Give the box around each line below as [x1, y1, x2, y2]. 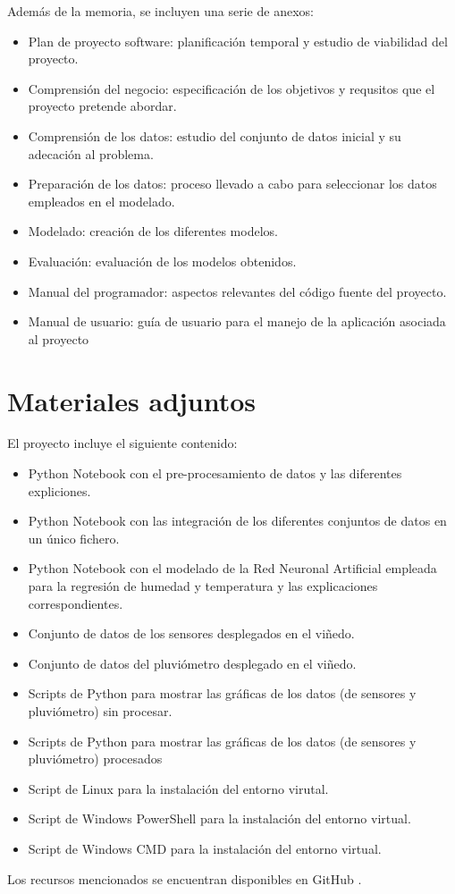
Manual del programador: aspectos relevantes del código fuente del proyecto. [28, 282, 447, 300]
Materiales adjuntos [7, 382, 257, 418]
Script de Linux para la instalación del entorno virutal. [28, 779, 329, 797]
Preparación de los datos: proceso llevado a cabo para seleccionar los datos [28, 174, 437, 193]
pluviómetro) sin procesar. [28, 701, 173, 720]
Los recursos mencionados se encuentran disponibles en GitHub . [7, 869, 362, 888]
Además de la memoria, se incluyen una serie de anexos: [7, 2, 314, 20]
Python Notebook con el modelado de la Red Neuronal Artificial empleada [28, 559, 437, 578]
